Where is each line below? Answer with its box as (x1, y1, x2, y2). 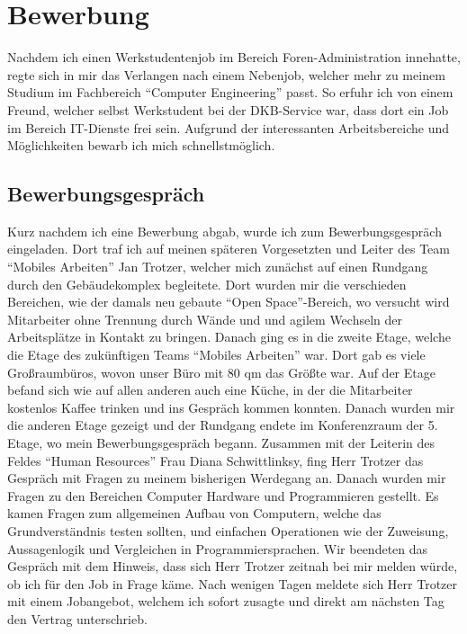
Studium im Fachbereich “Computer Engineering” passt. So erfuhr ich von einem (7, 83, 454, 102)
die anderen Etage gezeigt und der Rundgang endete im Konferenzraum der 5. (7, 415, 438, 434)
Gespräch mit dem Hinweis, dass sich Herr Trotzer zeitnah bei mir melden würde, (7, 557, 458, 576)
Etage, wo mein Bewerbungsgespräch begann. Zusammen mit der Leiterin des (7, 433, 436, 452)
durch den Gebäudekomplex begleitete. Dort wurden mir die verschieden (7, 274, 407, 293)
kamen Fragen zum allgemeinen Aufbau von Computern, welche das (7, 504, 382, 522)
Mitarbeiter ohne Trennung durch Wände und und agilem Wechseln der (7, 309, 402, 328)
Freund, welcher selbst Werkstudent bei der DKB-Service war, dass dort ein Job (7, 100, 449, 119)
